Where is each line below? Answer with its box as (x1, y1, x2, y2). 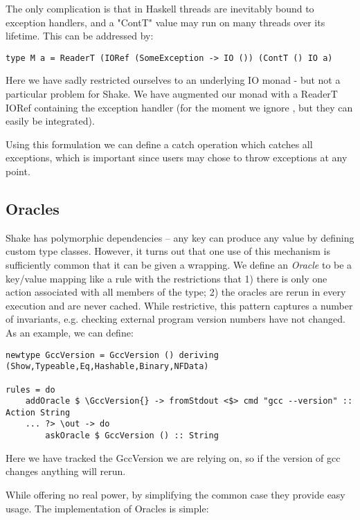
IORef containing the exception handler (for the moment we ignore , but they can (6, 100, 353, 114)
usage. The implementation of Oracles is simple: (6, 501, 209, 515)
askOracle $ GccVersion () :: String (45, 431, 219, 441)
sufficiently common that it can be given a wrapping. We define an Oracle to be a (6, 257, 352, 271)
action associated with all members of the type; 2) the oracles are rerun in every (6, 285, 346, 299)
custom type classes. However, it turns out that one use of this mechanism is (6, 244, 330, 258)
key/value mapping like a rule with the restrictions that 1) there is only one (6, 271, 327, 285)
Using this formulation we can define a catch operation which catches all (6, 136, 313, 151)
